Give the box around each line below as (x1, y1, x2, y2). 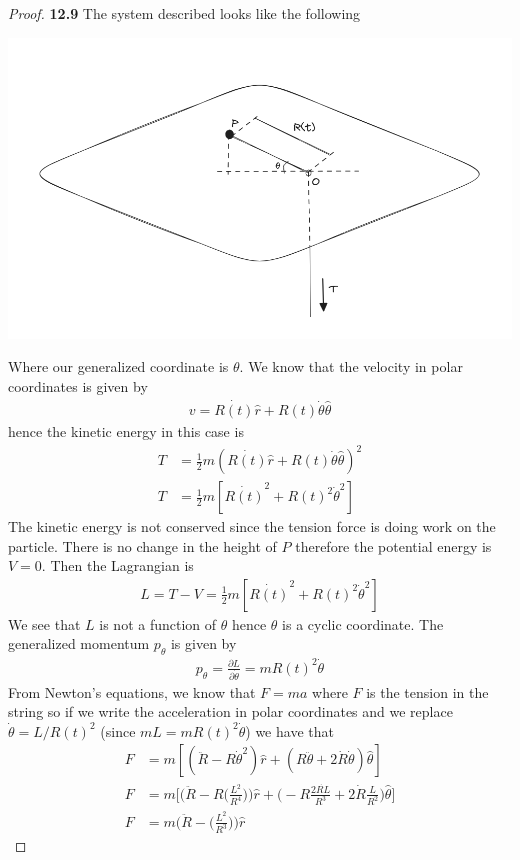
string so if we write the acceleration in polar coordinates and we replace (8, 701, 453, 722)
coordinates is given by (8, 376, 148, 397)
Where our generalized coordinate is (8, 356, 229, 377)
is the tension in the (366, 681, 489, 702)
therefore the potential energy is (295, 535, 492, 556)
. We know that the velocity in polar (239, 356, 463, 377)
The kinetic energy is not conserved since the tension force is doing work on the (8, 516, 496, 537)
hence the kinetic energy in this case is (8, 420, 244, 441)
